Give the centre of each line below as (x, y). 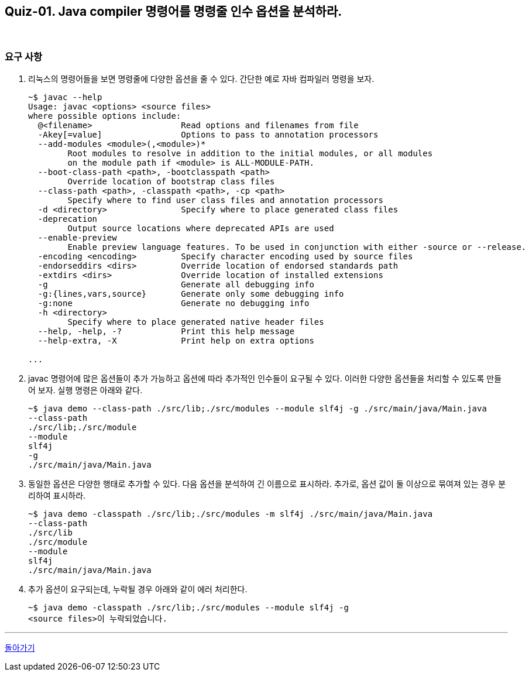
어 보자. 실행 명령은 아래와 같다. (85, 390)
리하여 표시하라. (57, 496)
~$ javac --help (65, 97)
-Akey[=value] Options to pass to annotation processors (208, 135)
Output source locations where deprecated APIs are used (201, 229)
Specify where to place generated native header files (196, 322)
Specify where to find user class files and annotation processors (225, 200)
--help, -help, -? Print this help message (166, 332)
